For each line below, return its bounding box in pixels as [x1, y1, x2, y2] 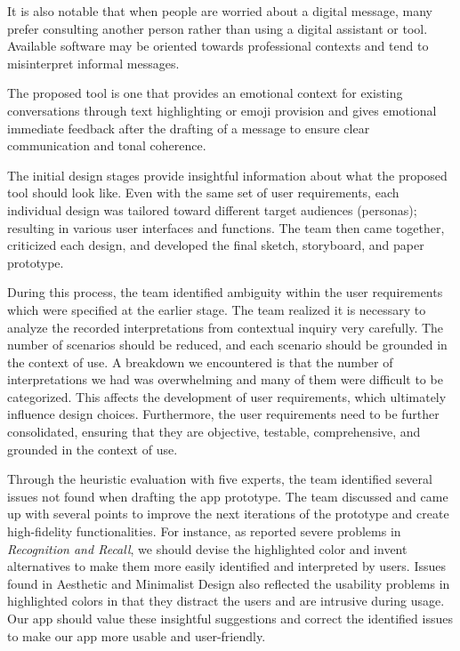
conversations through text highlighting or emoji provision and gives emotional [7, 100, 437, 119]
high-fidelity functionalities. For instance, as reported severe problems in [7, 522, 401, 541]
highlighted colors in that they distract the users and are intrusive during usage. [7, 591, 445, 610]
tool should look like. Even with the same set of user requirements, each [7, 183, 399, 202]
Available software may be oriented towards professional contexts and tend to [7, 36, 429, 55]
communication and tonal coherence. [7, 136, 206, 155]
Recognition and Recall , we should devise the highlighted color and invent [7, 539, 408, 558]
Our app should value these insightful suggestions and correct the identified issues [7, 609, 453, 627]
